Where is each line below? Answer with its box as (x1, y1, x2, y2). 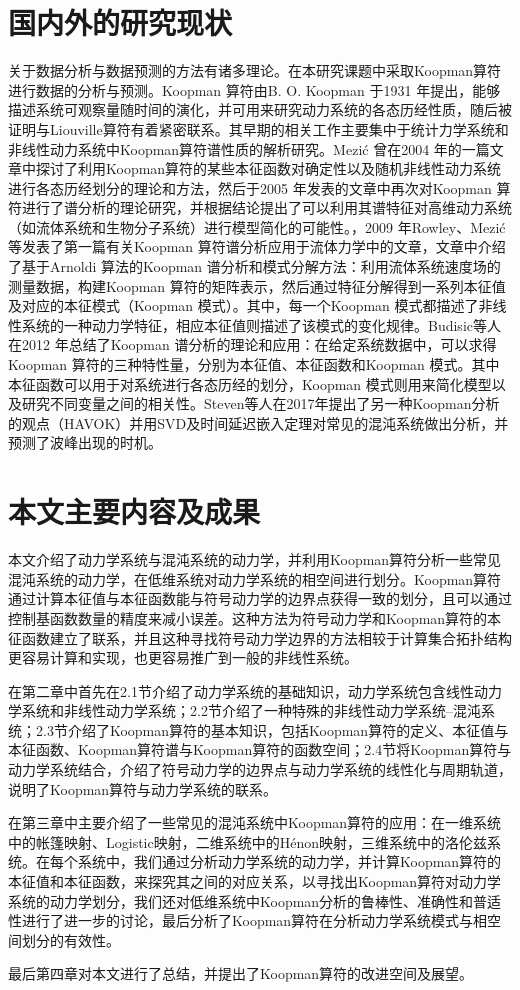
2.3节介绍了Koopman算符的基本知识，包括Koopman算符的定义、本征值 (35, 719, 495, 740)
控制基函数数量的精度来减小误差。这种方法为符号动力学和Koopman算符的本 (8, 607, 502, 628)
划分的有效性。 (21, 929, 120, 950)
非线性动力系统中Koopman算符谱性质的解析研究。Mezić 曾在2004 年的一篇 (8, 138, 490, 159)
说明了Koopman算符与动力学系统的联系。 (8, 778, 278, 799)
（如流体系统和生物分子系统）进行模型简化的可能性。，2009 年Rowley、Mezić (8, 216, 506, 237)
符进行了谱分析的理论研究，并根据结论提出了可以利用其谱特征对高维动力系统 (8, 197, 512, 218)
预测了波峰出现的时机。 (8, 432, 162, 453)
